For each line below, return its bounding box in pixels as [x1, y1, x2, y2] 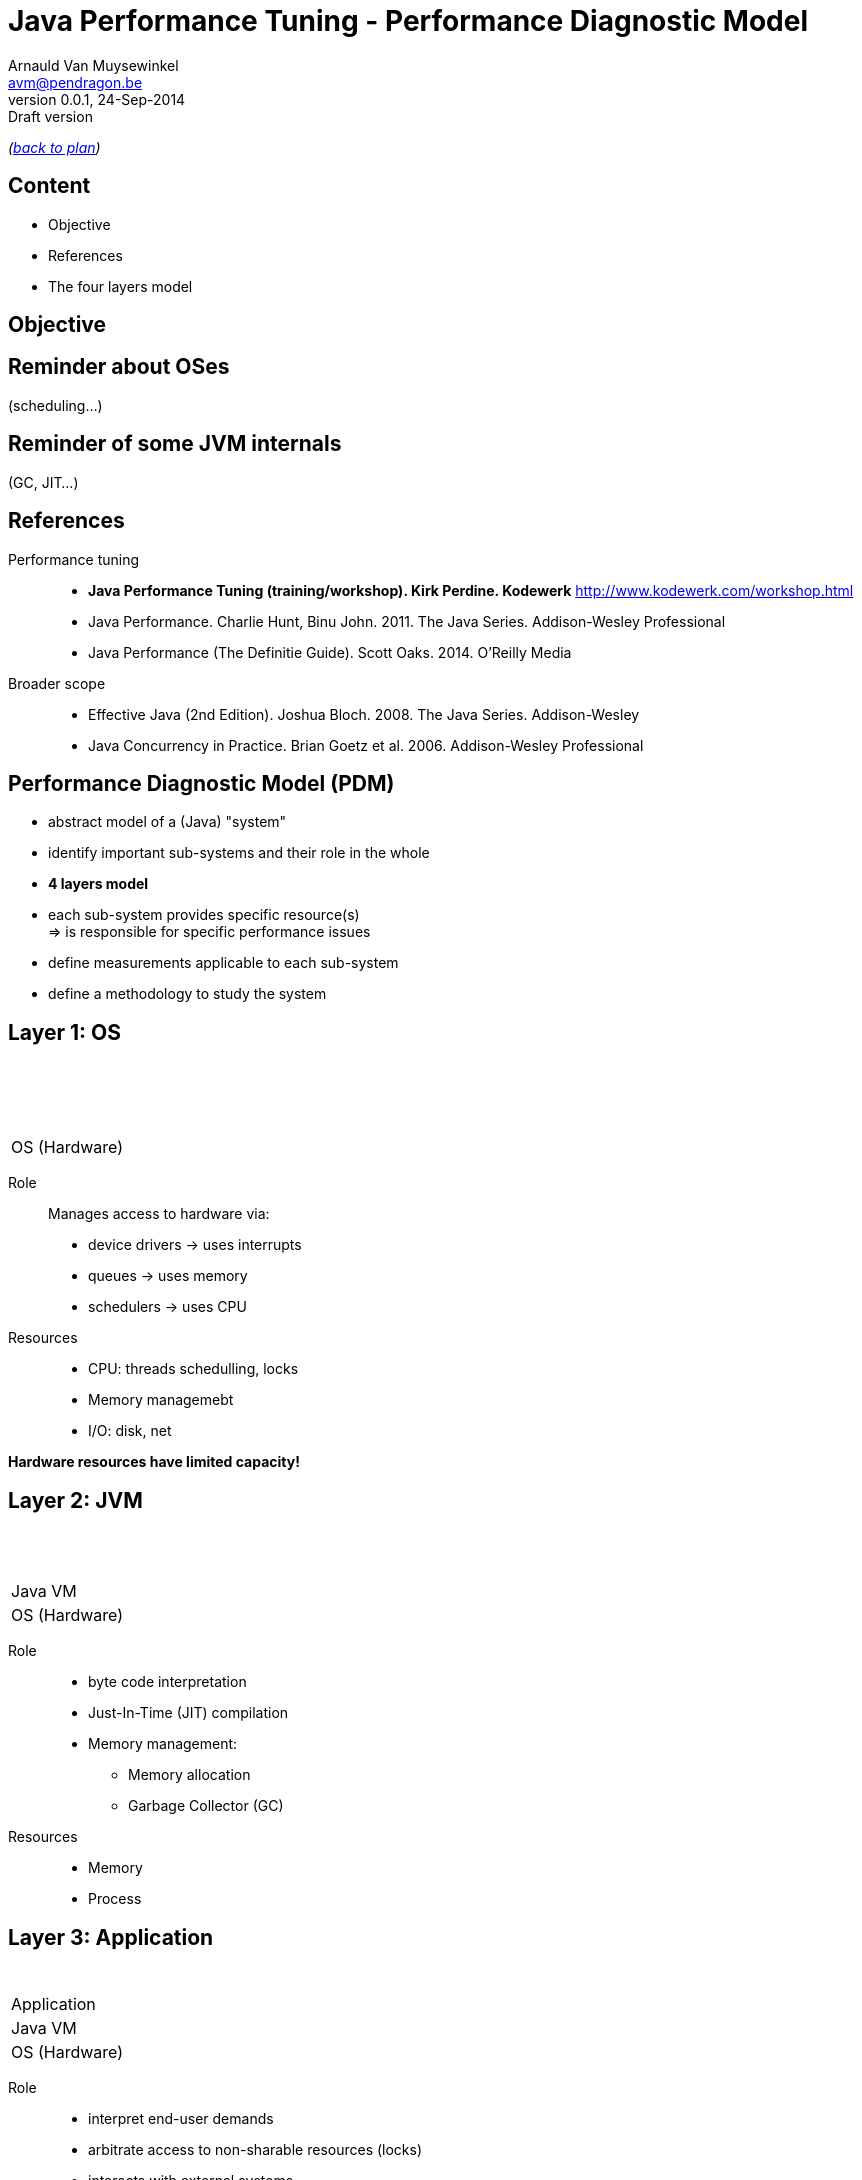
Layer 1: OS [8, 1019, 121, 1045]
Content [8, 173, 91, 199]
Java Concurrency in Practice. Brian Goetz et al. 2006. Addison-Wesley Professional [88, 736, 644, 754]
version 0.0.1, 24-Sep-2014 [8, 90, 186, 108]
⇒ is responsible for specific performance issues [48, 923, 371, 941]
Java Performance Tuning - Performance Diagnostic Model [8, 4, 809, 38]
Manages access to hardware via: [48, 1205, 270, 1223]
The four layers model [48, 277, 193, 295]
